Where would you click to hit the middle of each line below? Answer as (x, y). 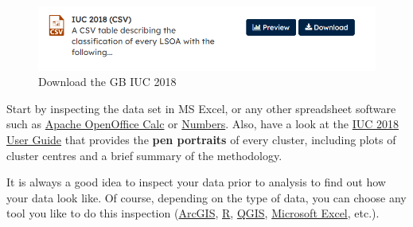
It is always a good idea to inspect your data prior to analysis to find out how (196, 182)
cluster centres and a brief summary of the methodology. (144, 155)
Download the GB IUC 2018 (107, 82)
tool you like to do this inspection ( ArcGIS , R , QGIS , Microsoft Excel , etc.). (193, 213)
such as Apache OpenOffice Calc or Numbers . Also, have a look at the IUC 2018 (203, 124)
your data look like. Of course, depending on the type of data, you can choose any (206, 197)
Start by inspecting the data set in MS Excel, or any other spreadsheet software (201, 108)
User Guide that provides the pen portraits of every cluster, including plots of (201, 139)
